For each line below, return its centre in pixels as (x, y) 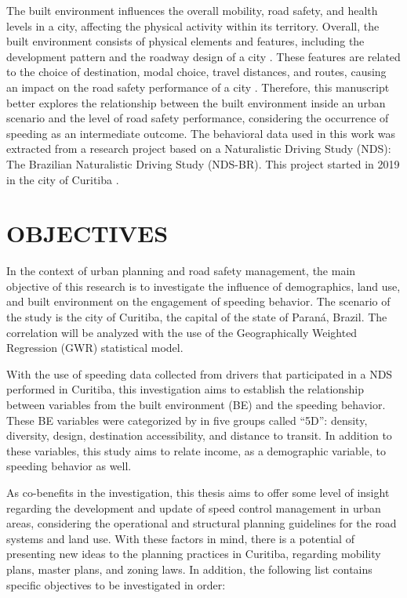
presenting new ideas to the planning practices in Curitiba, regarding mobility (194, 554)
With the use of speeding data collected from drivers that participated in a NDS (200, 373)
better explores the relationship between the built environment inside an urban (196, 102)
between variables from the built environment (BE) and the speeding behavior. (196, 404)
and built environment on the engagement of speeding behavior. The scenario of (198, 301)
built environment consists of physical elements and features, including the (185, 41)
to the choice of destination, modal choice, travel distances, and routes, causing (196, 72)
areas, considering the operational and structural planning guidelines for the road (202, 523)
